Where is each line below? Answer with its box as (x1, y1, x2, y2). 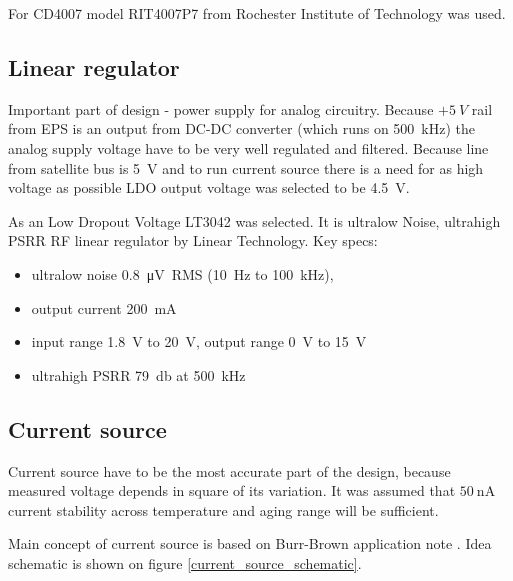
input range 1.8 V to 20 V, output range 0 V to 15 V (31, 331, 367, 352)
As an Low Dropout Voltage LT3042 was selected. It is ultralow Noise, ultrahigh (8, 210, 501, 231)
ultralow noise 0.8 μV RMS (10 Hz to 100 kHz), (31, 263, 334, 284)
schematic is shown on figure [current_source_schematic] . (8, 552, 362, 573)
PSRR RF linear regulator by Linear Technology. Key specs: (8, 230, 378, 251)
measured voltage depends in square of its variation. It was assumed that (8, 480, 456, 501)
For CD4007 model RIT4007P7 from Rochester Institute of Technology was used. (8, 3, 506, 23)
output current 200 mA (31, 297, 177, 318)
